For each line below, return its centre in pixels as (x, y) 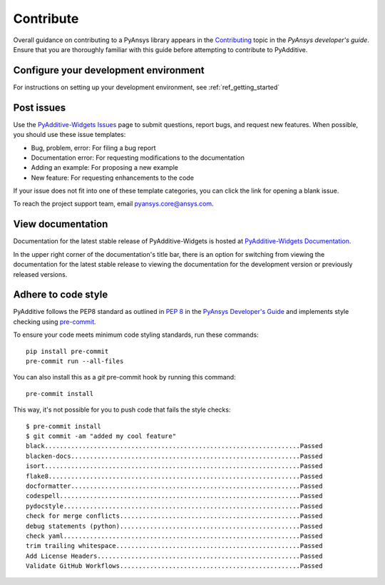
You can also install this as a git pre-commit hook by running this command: (124, 377)
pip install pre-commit (67, 351)
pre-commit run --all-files (75, 361)
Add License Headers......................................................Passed (174, 556)
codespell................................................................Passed (174, 496)
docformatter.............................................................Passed (174, 486)
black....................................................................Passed (174, 446)
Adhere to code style (61, 295)
